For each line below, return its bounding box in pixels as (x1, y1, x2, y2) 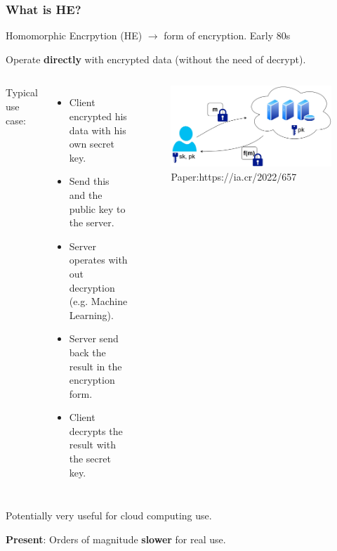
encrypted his (69, 109, 127, 123)
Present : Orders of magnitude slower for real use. (6, 531, 226, 546)
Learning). (69, 307, 114, 322)
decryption (69, 280, 115, 294)
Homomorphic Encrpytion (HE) (6, 28, 143, 43)
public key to (69, 201, 126, 216)
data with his (69, 122, 126, 137)
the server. (69, 215, 114, 230)
